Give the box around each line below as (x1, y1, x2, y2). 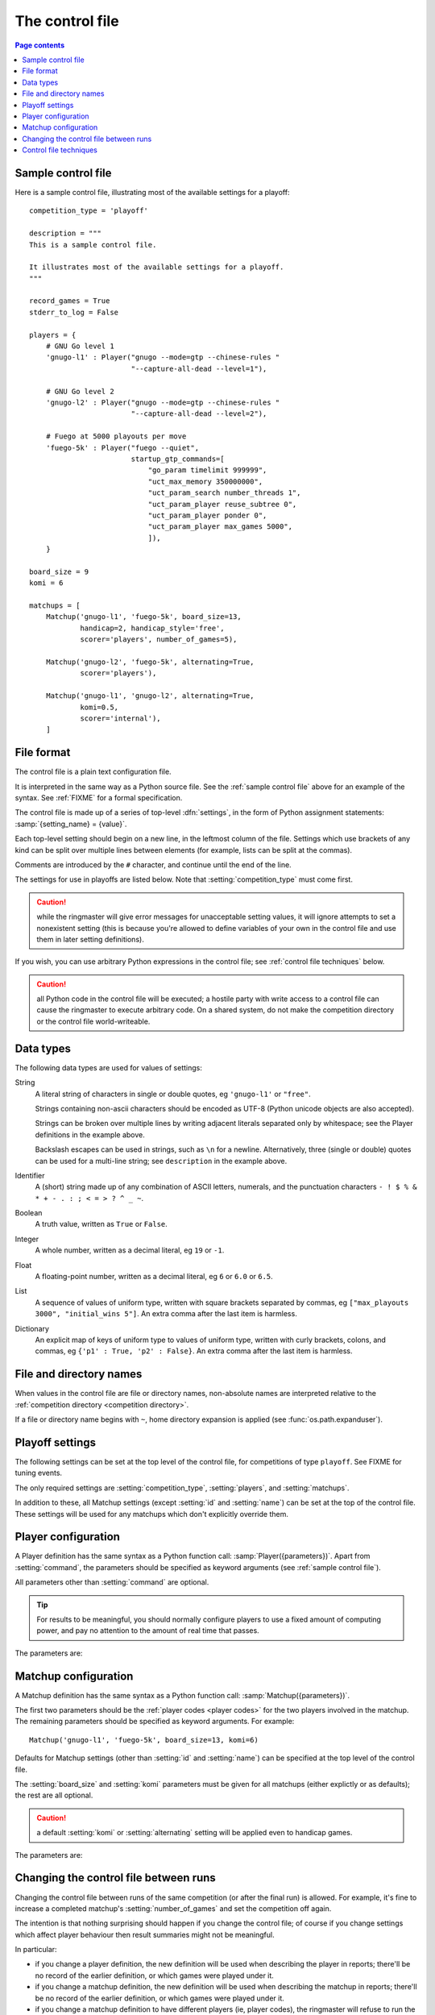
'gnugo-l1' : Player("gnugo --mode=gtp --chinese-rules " (45, 353, 280, 362)
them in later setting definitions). (36, 934, 144, 944)
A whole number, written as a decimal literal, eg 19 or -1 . (35, 1245, 225, 1255)
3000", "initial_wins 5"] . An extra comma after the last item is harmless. (35, 1309, 297, 1319)
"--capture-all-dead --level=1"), (130, 364, 267, 373)
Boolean (14, 1208, 43, 1218)
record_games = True (29, 297, 110, 305)
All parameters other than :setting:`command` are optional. (14, 1577, 209, 1587)
